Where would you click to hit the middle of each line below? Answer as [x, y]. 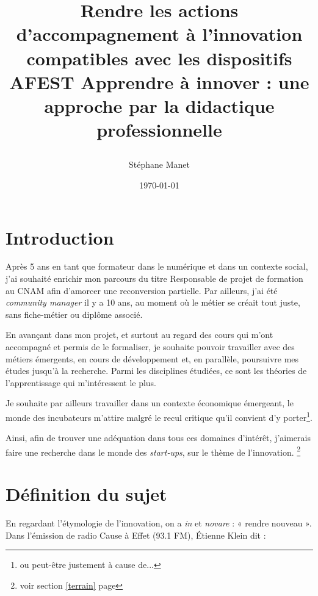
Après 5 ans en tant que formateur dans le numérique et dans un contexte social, [157, 266]
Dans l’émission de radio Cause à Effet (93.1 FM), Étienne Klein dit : [136, 535]
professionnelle [159, 130]
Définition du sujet [86, 494]
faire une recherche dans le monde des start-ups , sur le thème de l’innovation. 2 [153, 451]
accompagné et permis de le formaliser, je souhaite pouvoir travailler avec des [150, 346]
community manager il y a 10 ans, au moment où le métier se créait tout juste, [153, 302]
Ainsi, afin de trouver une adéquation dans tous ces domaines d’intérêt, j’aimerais [158, 438]
